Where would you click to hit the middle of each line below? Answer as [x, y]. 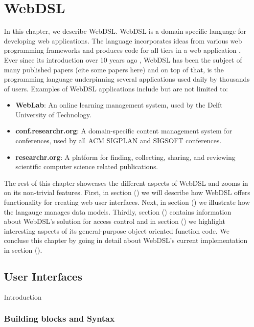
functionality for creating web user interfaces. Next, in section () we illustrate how [127, 202]
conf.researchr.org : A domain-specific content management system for [124, 131]
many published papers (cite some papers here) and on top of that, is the [114, 69]
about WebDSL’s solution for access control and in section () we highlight [115, 221]
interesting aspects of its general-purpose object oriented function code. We [117, 230]
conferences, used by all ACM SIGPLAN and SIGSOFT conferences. [118, 141]
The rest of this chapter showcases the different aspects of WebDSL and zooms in [126, 183]
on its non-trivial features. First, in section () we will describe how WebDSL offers [127, 192]
